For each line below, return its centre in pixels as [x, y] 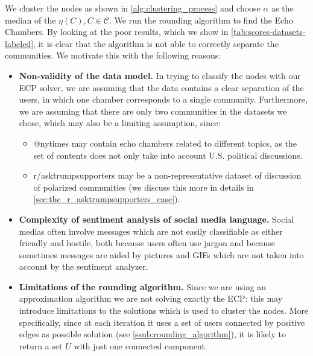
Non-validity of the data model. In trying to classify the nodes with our [160, 75]
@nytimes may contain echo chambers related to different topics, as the [165, 143]
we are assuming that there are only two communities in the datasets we [153, 111]
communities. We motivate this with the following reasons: [113, 55]
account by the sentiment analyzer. [84, 266]
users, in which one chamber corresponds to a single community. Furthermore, [163, 99]
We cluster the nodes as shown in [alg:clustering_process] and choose [133, 8]
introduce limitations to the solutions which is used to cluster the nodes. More [164, 310]
